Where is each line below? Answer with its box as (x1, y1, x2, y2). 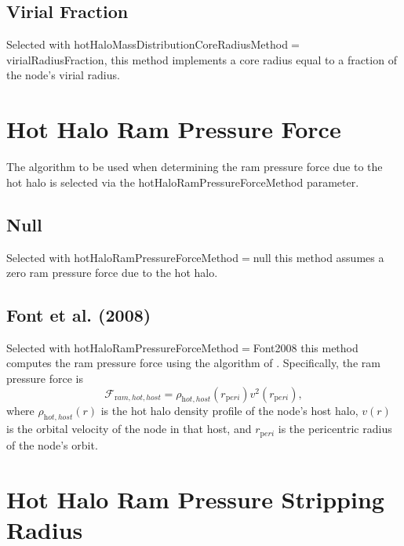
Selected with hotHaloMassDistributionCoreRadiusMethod (6, 36, 288, 53)
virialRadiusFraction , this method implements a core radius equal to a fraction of (6, 51, 397, 67)
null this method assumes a (253, 249, 384, 265)
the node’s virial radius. (6, 67, 120, 83)
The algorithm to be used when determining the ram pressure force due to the (6, 158, 383, 175)
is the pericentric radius (278, 420, 392, 437)
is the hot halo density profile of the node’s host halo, (100, 402, 359, 419)
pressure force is (6, 370, 83, 387)
